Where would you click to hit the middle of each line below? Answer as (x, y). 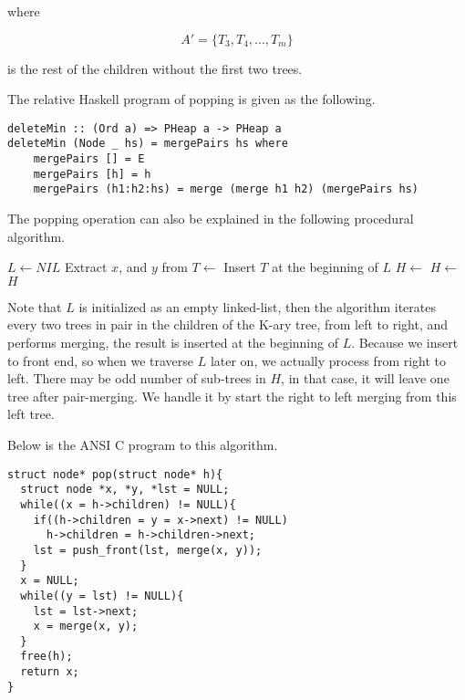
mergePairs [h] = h (92, 174)
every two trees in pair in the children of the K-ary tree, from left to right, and (227, 324)
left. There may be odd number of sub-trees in (137, 378)
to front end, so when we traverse (101, 360)
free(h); (46, 657)
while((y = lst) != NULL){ (102, 596)
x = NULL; (50, 581)
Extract (86, 267)
